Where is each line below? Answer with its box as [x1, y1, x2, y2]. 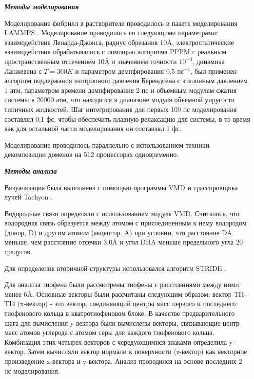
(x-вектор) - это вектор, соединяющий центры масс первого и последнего [17, 298, 236, 309]
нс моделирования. [4, 365, 60, 376]
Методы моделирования [4, 1, 79, 11]
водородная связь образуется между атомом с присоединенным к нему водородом [4, 218, 247, 228]
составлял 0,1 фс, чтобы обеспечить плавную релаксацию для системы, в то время [4, 113, 250, 124]
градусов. [4, 246, 32, 257]
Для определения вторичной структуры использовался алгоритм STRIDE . [4, 263, 226, 273]
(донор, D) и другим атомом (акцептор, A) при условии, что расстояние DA [4, 227, 232, 237]
